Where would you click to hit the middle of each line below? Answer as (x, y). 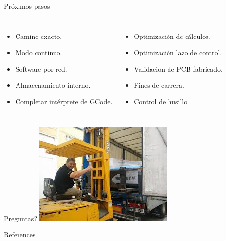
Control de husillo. (162, 101)
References (20, 234)
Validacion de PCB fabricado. (178, 68)
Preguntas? (20, 218)
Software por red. (41, 68)
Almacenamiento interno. (53, 85)
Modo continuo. (39, 52)
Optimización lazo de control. (178, 52)
